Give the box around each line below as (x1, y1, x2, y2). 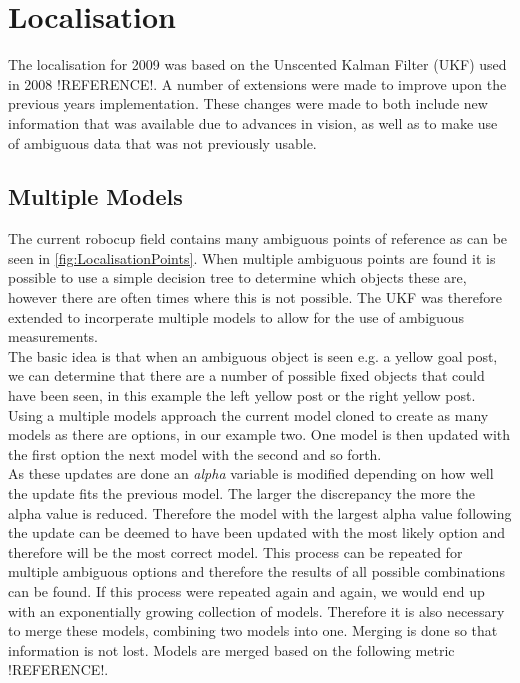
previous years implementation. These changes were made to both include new (8, 93, 488, 114)
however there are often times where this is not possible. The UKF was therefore (8, 287, 502, 308)
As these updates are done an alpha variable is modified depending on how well (8, 463, 494, 484)
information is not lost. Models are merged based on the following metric (8, 639, 455, 660)
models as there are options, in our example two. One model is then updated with (8, 424, 511, 445)
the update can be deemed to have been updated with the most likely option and (8, 522, 506, 543)
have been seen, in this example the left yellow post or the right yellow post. (8, 385, 476, 406)
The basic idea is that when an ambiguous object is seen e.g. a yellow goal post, (8, 345, 498, 366)
